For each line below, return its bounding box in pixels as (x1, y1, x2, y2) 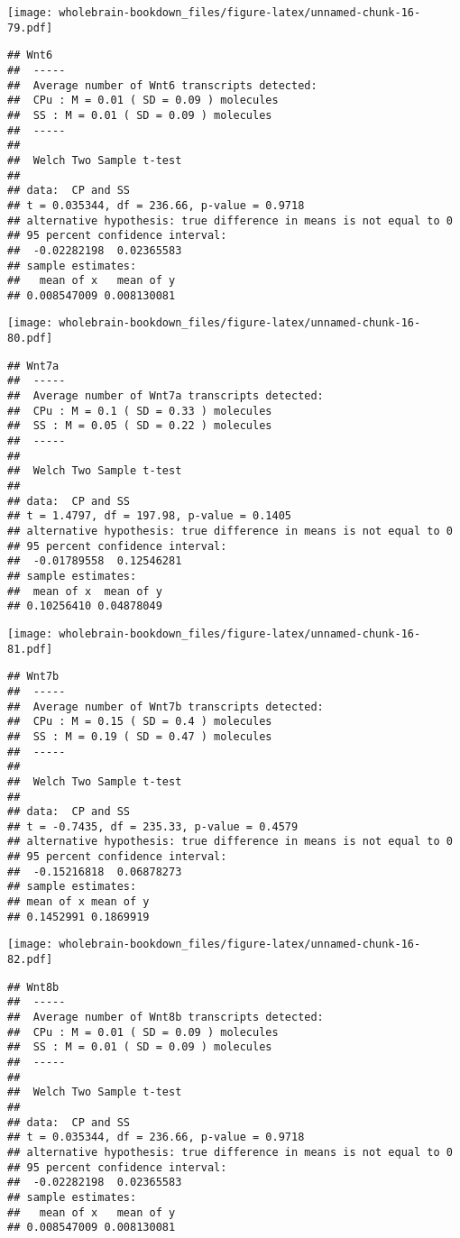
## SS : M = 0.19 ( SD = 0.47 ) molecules (7, 729, 272, 743)
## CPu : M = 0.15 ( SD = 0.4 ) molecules (7, 715, 272, 729)
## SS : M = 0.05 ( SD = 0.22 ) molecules (7, 419, 272, 433)
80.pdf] (7, 332, 53, 345)
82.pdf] (7, 953, 53, 967)
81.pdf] (7, 642, 53, 656)
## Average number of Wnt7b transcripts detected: (7, 700, 324, 713)
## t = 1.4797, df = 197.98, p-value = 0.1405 (7, 509, 291, 523)
